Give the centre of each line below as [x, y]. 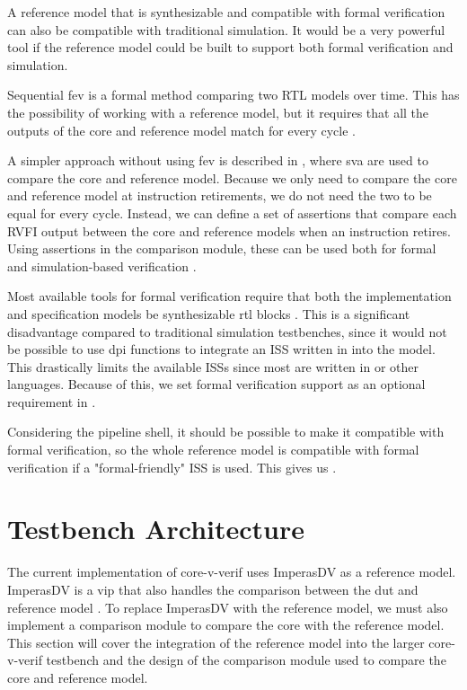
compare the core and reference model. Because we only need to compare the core [232, 177]
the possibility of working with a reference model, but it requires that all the [218, 112]
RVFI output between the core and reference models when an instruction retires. [229, 230]
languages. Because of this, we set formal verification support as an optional [216, 384]
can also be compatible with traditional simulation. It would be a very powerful [226, 29]
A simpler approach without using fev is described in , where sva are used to [218, 160]
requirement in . [52, 401]
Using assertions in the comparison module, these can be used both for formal [222, 248]
